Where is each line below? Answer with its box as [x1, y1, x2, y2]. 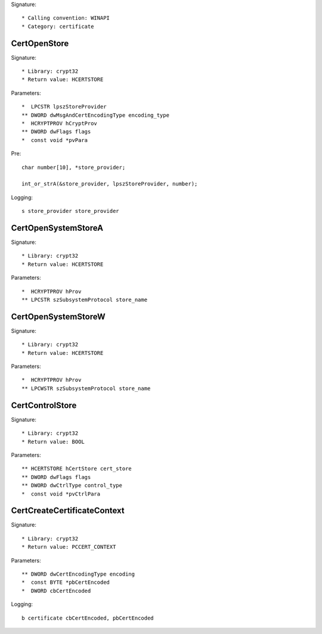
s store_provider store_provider [21, 208, 119, 215]
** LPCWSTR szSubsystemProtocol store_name [21, 385, 151, 392]
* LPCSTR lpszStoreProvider [21, 103, 107, 110]
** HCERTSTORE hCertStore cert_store [21, 465, 132, 472]
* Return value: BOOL [21, 438, 85, 445]
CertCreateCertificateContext [11, 506, 125, 516]
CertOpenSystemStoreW [11, 311, 106, 321]
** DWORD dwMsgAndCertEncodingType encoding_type [21, 112, 170, 119]
